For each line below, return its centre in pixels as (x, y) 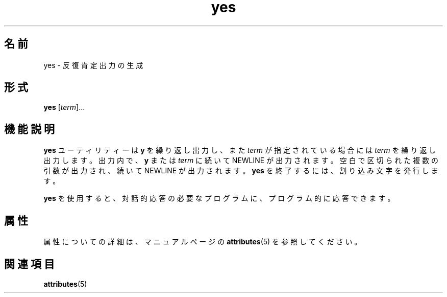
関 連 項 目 (29, 264)
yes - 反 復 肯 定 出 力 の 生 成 (93, 65)
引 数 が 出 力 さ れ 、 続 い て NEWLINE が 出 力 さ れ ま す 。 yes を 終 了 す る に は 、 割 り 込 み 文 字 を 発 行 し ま (241, 171)
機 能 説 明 (29, 129)
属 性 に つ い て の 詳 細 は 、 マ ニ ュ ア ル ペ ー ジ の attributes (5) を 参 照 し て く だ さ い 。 (203, 242)
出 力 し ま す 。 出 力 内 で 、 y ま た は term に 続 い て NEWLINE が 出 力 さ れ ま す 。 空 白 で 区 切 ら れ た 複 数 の (241, 161)
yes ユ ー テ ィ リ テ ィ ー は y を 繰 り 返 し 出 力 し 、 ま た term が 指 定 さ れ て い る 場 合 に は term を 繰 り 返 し (240, 150)
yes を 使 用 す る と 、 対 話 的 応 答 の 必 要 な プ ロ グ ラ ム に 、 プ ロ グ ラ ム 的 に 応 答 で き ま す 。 (219, 198)
